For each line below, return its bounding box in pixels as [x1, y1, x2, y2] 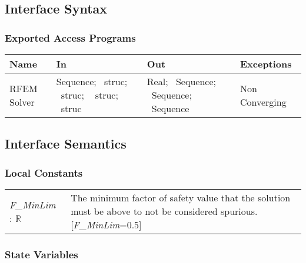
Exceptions [240, 57, 292, 70]
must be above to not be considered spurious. [71, 204, 258, 218]
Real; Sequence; [147, 75, 216, 88]
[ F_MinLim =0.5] [71, 218, 142, 231]
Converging [240, 95, 287, 109]
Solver [9, 95, 35, 109]
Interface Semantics [5, 134, 127, 153]
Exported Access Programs [5, 30, 136, 45]
